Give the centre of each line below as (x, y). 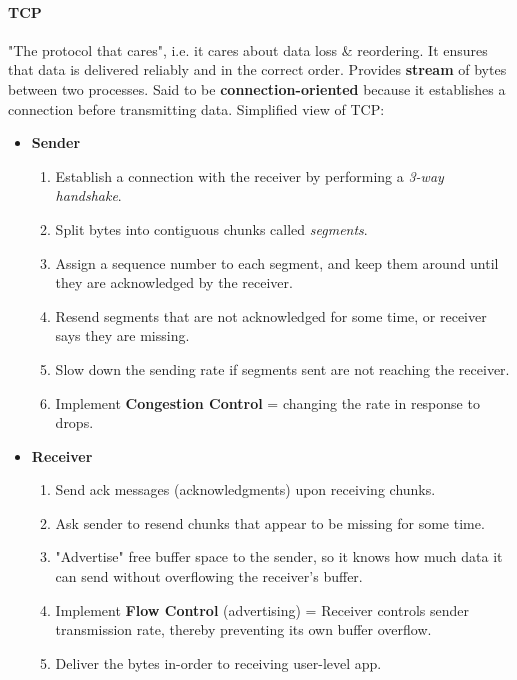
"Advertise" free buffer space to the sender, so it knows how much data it (279, 556)
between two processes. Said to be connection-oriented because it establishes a (257, 88)
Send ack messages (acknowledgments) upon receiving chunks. (245, 489)
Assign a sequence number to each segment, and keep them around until (277, 262)
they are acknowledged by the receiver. (174, 282)
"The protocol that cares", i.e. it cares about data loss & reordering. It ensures (248, 49)
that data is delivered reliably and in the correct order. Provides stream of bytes (257, 69)
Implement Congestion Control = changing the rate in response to (267, 402)
